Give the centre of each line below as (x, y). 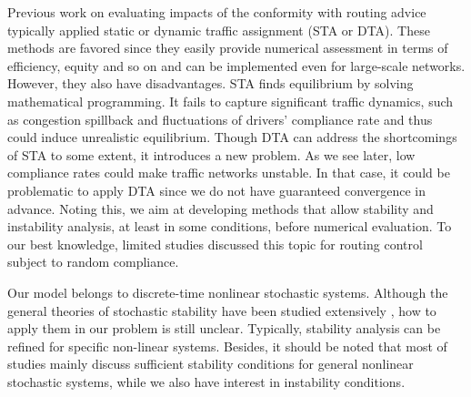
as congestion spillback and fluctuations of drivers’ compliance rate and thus (220, 119)
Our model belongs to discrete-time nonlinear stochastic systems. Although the (228, 292)
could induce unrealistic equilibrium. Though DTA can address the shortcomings (232, 137)
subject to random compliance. (93, 262)
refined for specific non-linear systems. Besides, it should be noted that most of (227, 346)
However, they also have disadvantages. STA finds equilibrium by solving (210, 83)
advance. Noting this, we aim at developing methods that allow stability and (220, 208)
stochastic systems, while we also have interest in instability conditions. (206, 381)
